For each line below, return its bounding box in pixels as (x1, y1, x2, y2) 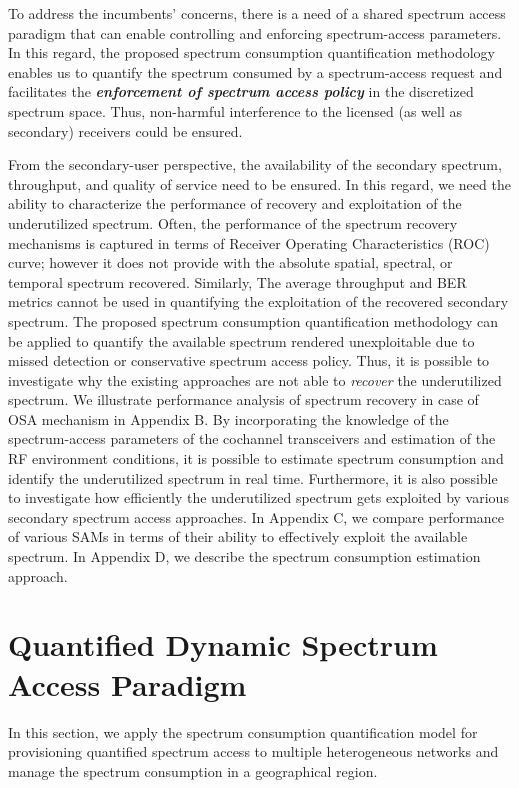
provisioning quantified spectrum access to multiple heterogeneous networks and (8, 741, 499, 762)
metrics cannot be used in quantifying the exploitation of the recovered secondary (8, 291, 509, 312)
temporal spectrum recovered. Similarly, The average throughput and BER (8, 271, 467, 292)
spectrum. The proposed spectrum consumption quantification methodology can (8, 310, 499, 331)
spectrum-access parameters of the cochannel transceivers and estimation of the (8, 428, 496, 449)
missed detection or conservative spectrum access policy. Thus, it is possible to (8, 350, 490, 371)
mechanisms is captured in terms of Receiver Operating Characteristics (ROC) (8, 232, 490, 253)
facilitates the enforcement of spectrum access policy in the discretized (8, 81, 474, 102)
